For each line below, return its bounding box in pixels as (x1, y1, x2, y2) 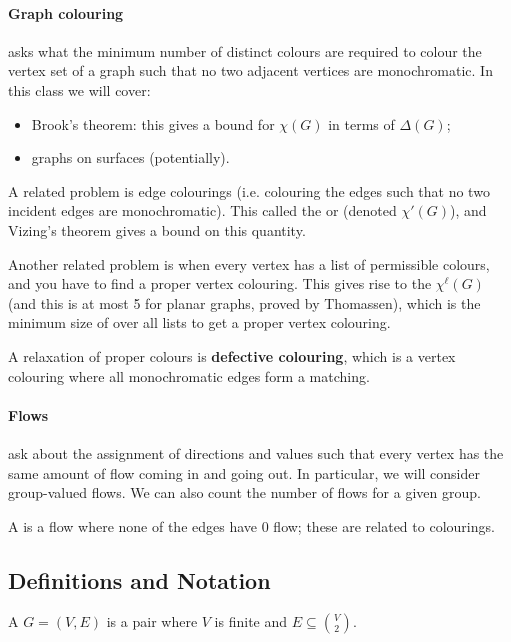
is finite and (214, 611, 288, 632)
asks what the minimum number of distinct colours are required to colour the (8, 40, 482, 61)
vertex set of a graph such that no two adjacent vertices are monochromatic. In (8, 60, 493, 81)
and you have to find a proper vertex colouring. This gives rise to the (8, 273, 432, 294)
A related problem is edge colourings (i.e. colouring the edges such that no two (8, 180, 490, 201)
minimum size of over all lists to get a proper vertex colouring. (8, 312, 391, 333)
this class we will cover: (8, 79, 151, 100)
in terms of (328, 113, 395, 134)
